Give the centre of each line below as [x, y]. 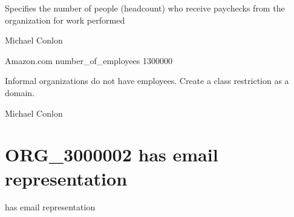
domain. [20, 92]
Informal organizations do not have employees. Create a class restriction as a [147, 81]
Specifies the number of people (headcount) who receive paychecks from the [145, 8]
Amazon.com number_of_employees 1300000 [89, 60]
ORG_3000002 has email [112, 154]
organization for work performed [65, 20]
